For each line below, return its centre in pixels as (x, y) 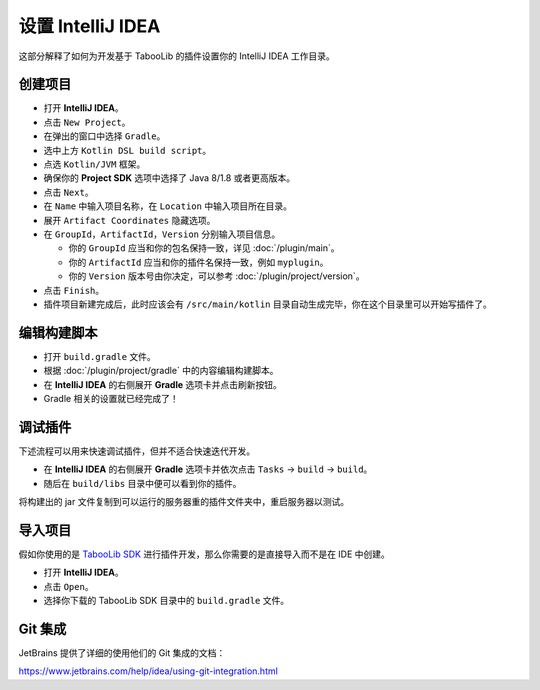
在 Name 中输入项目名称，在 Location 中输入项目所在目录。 (167, 206)
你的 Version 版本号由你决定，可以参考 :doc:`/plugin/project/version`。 (216, 276)
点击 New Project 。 (87, 122)
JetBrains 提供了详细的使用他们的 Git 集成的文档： (122, 653)
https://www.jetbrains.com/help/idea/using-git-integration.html (148, 671)
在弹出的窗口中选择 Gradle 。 (104, 136)
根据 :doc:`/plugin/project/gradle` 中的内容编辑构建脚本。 (161, 371)
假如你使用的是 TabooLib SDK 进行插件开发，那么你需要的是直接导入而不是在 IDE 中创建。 (204, 554)
